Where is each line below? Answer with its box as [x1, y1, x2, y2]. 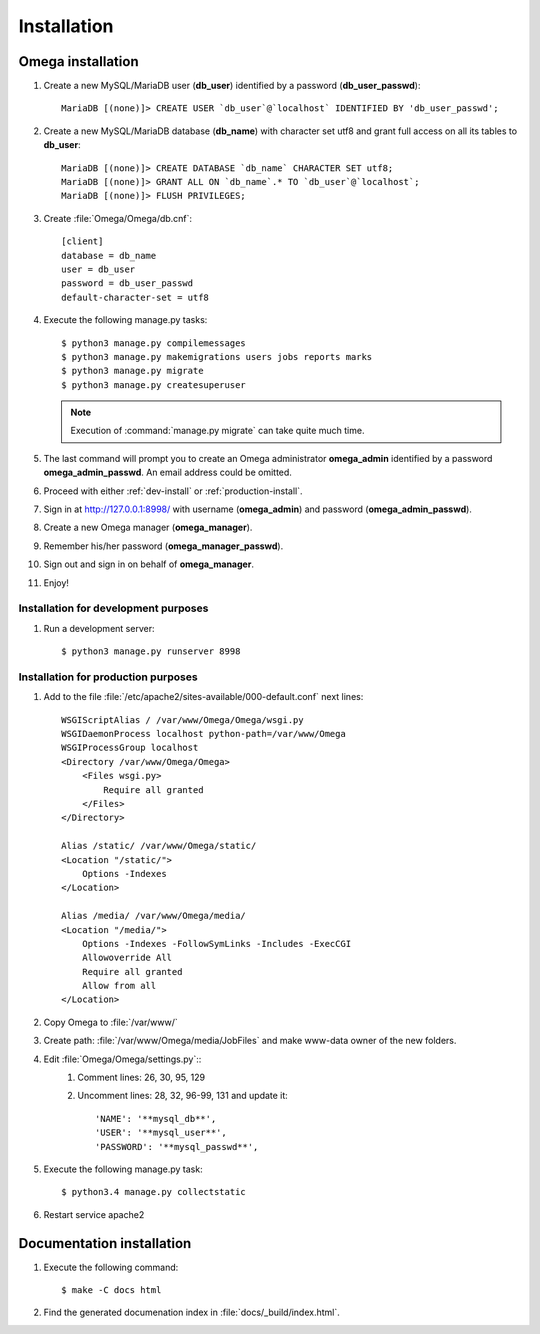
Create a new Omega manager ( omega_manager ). [43, 521, 253, 534]
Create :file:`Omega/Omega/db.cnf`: [43, 212, 193, 224]
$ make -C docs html [61, 1285, 162, 1296]
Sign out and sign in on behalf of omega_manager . [43, 558, 255, 570]
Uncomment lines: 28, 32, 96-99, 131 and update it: [77, 1090, 289, 1102]
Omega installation [18, 53, 139, 70]
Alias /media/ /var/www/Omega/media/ [61, 910, 247, 922]
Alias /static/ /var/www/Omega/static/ [61, 840, 257, 852]
